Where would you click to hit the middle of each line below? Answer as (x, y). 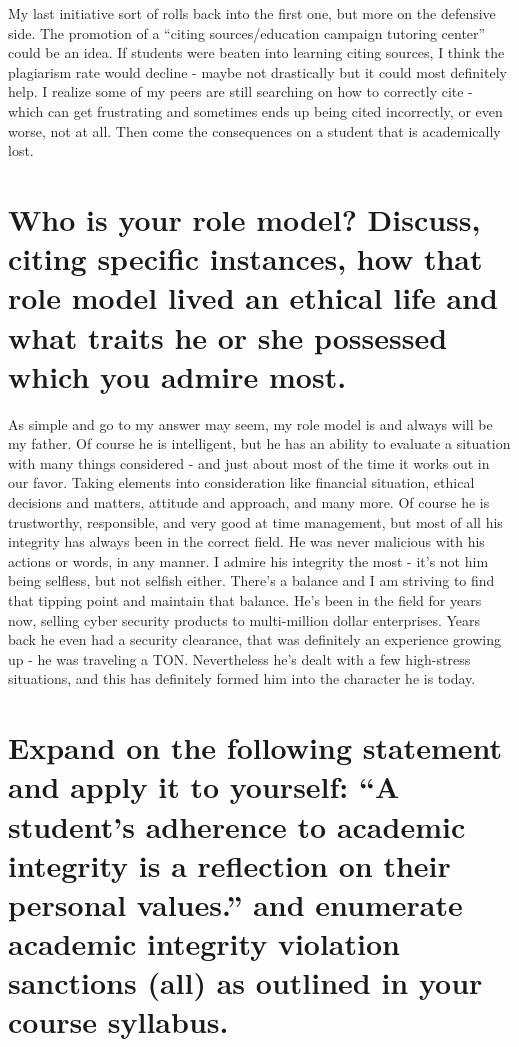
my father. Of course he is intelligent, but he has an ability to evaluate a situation (259, 443)
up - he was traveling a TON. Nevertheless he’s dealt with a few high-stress (239, 658)
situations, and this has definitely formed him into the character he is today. (242, 678)
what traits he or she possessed (228, 336)
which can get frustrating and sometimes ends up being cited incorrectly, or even (255, 110)
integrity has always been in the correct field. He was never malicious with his (246, 541)
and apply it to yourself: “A (204, 786)
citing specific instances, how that (245, 258)
